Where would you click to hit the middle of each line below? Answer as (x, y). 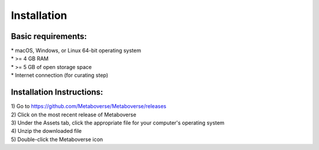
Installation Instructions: (57, 92)
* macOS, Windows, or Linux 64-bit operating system (76, 51)
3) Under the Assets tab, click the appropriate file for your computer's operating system (118, 123)
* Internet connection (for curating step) (60, 75)
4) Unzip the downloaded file (46, 131)
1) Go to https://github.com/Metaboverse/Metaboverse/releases (89, 106)
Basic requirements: (49, 36)
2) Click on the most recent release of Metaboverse (74, 115)
